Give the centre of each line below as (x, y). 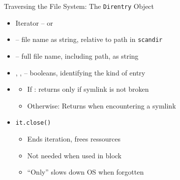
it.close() (33, 123)
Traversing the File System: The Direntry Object (79, 6)
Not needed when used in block (75, 155)
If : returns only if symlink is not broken (88, 89)
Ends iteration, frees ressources (74, 138)
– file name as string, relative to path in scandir (89, 39)
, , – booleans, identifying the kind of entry (80, 72)
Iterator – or (34, 22)
